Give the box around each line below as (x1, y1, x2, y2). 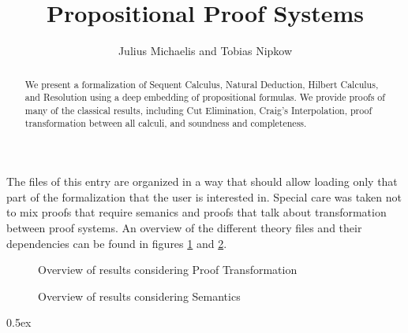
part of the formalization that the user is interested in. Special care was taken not (6, 188, 402, 205)
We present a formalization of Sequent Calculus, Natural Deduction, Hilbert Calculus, (24, 77, 379, 91)
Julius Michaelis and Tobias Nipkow (118, 43, 293, 59)
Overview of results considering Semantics (38, 287, 241, 304)
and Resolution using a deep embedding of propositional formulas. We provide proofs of (24, 91, 385, 104)
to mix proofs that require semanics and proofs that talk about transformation (6, 204, 387, 220)
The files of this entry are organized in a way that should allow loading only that (6, 173, 398, 190)
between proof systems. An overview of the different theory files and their (6, 219, 362, 235)
